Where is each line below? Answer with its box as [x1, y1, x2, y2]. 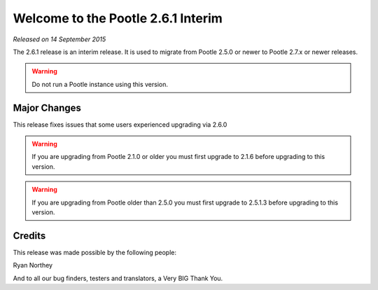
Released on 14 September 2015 [13, 35, 106, 43]
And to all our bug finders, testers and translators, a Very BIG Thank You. [13, 274, 223, 282]
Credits [13, 230, 46, 242]
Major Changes [13, 102, 82, 113]
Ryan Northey [13, 261, 52, 270]
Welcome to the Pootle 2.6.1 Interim [13, 11, 223, 26]
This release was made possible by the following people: [13, 248, 176, 256]
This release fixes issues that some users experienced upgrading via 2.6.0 [13, 120, 227, 129]
